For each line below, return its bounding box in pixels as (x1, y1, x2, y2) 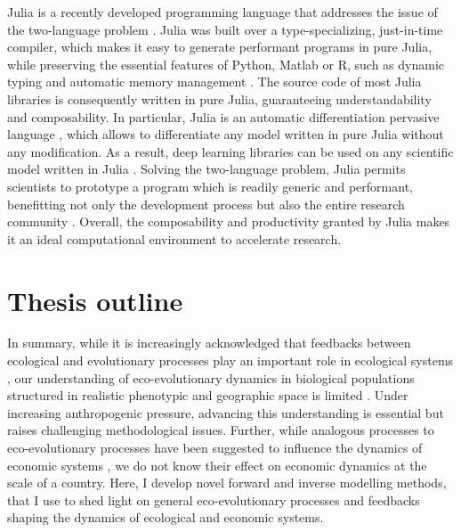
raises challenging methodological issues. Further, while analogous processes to (7, 421, 434, 439)
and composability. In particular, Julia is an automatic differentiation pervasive (7, 107, 440, 126)
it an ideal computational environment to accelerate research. (7, 229, 342, 248)
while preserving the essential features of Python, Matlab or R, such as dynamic (7, 54, 445, 73)
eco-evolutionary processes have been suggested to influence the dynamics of (7, 438, 423, 456)
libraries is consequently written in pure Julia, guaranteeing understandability (7, 89, 432, 108)
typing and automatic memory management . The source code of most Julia (7, 72, 422, 91)
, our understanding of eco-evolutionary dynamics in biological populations (7, 368, 415, 387)
